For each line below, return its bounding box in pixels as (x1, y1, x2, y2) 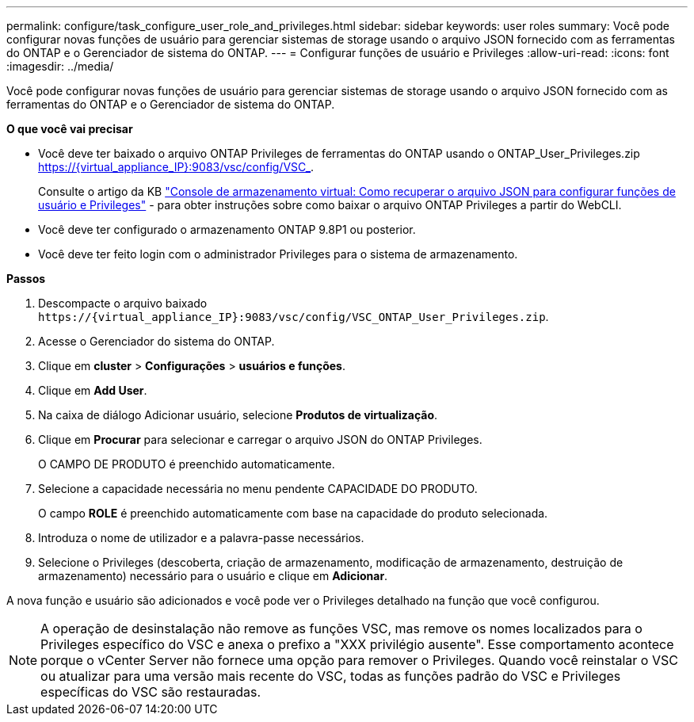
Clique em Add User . (38, 384, 147, 397)
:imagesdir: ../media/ (6, 59, 114, 73)
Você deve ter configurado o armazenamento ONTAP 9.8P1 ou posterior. (38, 223, 416, 236)
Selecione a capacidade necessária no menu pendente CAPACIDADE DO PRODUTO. (38, 482, 478, 495)
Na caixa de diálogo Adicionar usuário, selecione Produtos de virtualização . (38, 408, 438, 422)
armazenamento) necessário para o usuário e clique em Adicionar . (38, 569, 388, 583)
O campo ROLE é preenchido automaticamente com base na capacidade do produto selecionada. (38, 506, 548, 520)
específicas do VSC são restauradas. (40, 684, 261, 700)
